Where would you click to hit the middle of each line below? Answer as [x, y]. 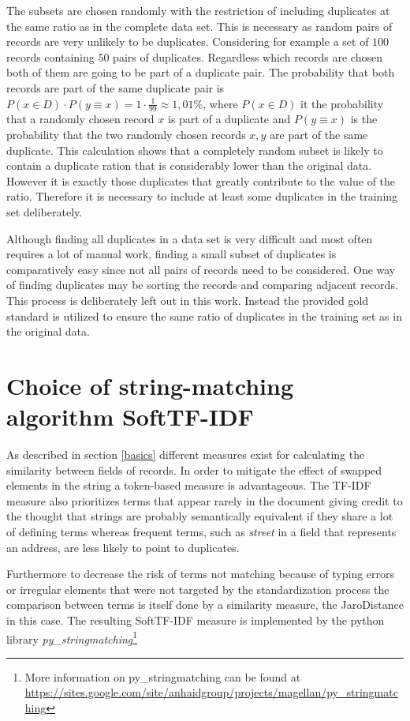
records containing [50, 56]
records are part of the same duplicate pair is [116, 87]
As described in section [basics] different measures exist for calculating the [186, 454]
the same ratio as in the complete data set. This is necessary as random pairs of [199, 26]
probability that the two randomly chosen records [126, 134]
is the [364, 119]
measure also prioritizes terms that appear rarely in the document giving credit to [205, 500]
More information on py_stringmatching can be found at [163, 676]
